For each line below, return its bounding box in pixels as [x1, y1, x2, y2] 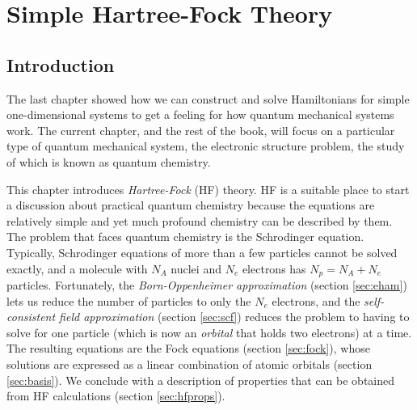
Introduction [6, 52, 115, 77]
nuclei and [171, 260, 221, 277]
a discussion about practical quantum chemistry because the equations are [6, 197, 375, 213]
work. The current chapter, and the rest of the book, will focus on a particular [6, 121, 395, 138]
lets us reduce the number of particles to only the [6, 292, 251, 309]
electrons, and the [272, 292, 360, 309]
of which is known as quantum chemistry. [6, 153, 211, 170]
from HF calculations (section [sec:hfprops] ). [6, 387, 225, 404]
